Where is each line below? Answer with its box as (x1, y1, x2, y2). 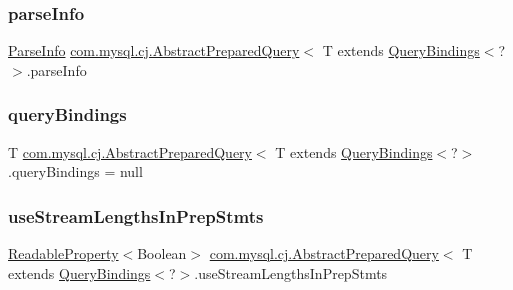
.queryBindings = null (8, 161, 143, 182)
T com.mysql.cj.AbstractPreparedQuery (8, 141, 252, 162)
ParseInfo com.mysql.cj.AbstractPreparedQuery (8, 40, 300, 61)
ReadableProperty (8, 243, 119, 264)
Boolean (137, 243, 187, 264)
